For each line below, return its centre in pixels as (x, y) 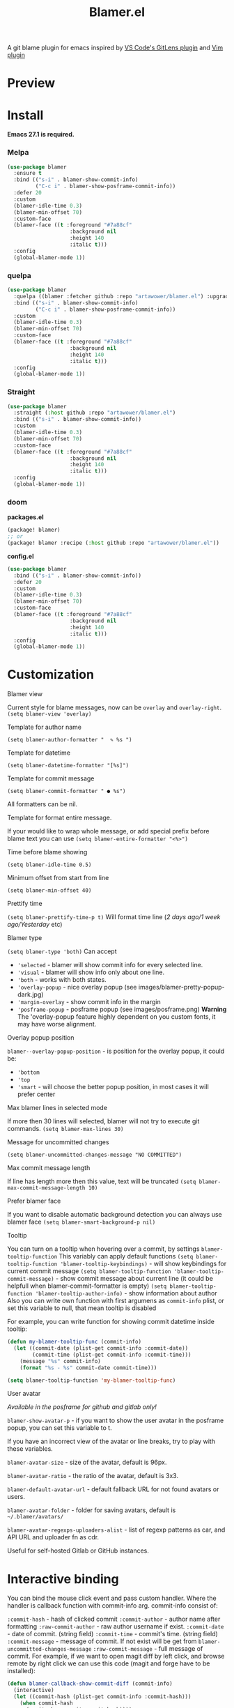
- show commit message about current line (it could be (134, 1279)
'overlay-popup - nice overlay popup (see (77, 987)
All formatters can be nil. (42, 804)
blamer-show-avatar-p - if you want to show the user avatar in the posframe (116, 1421)
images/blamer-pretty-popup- (181, 987)
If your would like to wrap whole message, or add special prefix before (108, 831)
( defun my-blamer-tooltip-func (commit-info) (74, 1342)
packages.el (25, 517)
